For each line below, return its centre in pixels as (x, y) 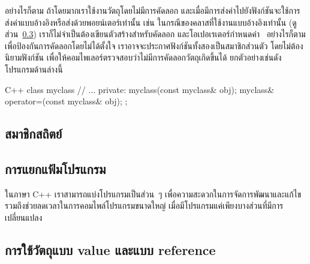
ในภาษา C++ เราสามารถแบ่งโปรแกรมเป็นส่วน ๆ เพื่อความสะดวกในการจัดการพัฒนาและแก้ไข (153, 193)
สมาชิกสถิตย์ (34, 133)
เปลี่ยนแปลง (24, 217)
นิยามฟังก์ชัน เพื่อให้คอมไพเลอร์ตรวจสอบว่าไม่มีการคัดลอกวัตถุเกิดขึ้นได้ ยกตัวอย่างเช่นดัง (143, 57)
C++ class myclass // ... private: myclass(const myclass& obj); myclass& (140, 89)
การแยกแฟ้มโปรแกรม (55, 168)
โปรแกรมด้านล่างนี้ (34, 69)
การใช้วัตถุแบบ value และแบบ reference (110, 249)
